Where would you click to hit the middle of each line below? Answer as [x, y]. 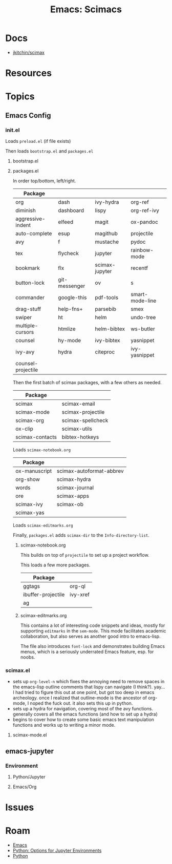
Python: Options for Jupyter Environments [57, 851]
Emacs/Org [25, 787]
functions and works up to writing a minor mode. [64, 725]
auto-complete [34, 233]
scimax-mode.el [30, 735]
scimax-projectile [83, 412]
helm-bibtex [110, 329]
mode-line [143, 301]
